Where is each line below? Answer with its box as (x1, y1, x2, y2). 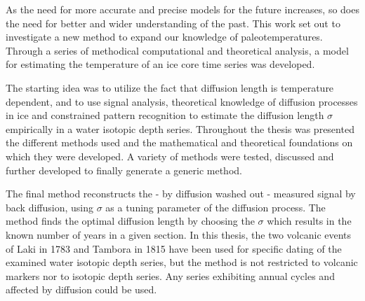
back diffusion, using (6, 199, 94, 214)
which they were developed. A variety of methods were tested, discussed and (6, 148, 334, 163)
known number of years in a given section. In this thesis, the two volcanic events (6, 227, 352, 241)
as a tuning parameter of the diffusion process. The (105, 199, 326, 214)
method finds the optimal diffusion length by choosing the (6, 213, 255, 228)
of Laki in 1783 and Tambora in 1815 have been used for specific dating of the (6, 241, 342, 255)
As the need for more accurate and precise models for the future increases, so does (6, 2, 359, 16)
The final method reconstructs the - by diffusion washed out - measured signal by (6, 186, 356, 201)
